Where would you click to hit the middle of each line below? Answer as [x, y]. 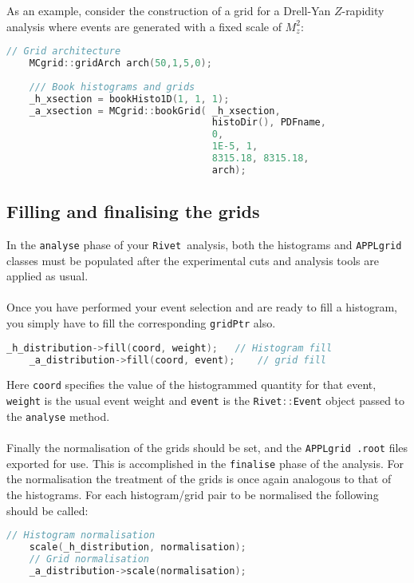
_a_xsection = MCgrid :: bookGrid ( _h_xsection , [155, 111]
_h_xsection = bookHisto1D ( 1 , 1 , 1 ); [129, 99]
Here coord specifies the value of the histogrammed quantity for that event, [191, 385]
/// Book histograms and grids [112, 87]
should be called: [47, 510]
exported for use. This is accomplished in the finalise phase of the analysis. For [205, 463]
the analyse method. [58, 416]
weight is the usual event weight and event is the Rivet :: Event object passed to [206, 401]
